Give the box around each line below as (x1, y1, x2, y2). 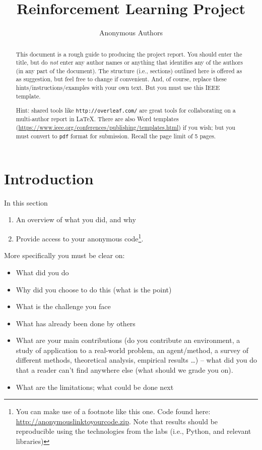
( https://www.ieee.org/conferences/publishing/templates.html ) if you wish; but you (16, 123, 235, 132)
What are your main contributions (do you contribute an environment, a (16, 335, 240, 345)
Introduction (4, 168, 94, 188)
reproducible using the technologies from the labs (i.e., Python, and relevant (16, 426, 251, 436)
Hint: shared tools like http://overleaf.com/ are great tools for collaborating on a (16, 106, 236, 115)
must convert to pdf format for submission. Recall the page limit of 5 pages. (16, 131, 216, 140)
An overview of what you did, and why (16, 214, 136, 225)
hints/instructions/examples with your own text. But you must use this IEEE (16, 83, 220, 92)
